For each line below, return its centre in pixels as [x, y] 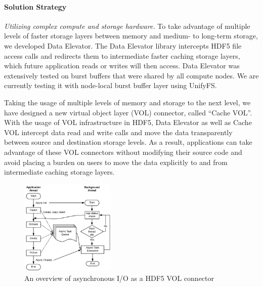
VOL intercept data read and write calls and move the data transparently [118, 132]
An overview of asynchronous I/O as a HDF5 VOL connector [119, 278]
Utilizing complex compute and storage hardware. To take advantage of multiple [127, 26]
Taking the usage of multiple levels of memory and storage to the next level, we [127, 102]
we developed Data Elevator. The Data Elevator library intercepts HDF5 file [123, 45]
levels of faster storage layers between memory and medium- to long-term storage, [131, 36]
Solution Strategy [35, 6]
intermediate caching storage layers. [59, 172]
